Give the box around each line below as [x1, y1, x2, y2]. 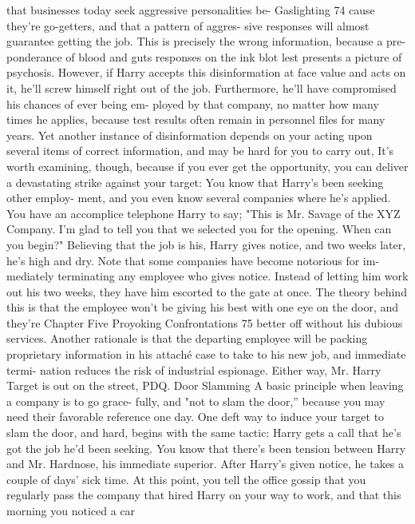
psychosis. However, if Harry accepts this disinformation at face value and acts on [6, 64, 406, 81]
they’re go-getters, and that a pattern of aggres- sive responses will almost [6, 17, 370, 34]
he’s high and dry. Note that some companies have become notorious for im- [6, 252, 380, 268]
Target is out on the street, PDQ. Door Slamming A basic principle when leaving [6, 377, 404, 394]
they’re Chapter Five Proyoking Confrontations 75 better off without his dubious [6, 314, 403, 331]
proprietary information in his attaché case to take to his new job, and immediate [6, 346, 406, 363]
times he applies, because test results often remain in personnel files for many [6, 111, 385, 128]
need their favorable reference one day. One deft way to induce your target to [6, 408, 385, 425]
